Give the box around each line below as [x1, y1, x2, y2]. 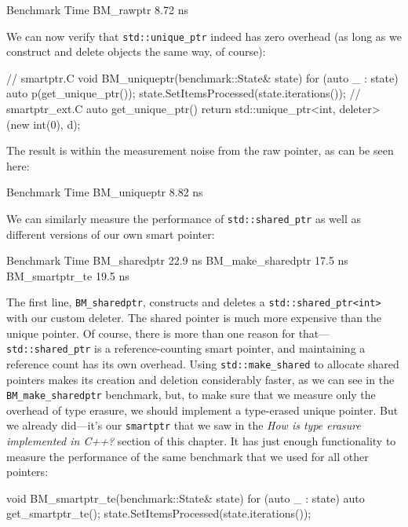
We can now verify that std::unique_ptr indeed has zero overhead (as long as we [6, 27, 402, 44]
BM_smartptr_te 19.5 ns [6, 267, 129, 284]
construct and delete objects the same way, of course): [6, 43, 266, 60]
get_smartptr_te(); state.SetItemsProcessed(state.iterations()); [6, 505, 311, 522]
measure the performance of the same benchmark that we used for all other [6, 448, 369, 464]
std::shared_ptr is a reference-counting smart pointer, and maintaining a [6, 340, 366, 357]
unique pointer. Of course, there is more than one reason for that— [6, 324, 330, 341]
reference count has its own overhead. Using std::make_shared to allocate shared [6, 355, 399, 371]
